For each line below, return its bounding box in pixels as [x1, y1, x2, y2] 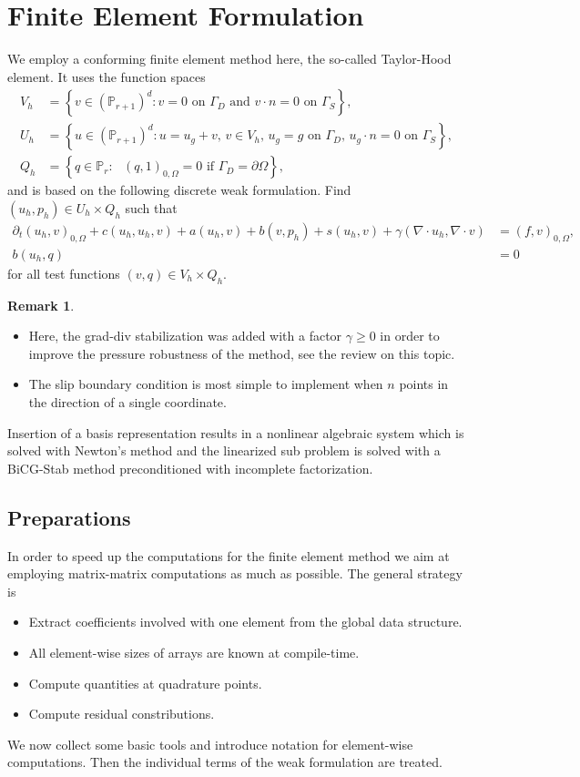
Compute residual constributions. [28, 704, 215, 723]
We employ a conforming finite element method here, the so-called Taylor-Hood [7, 49, 452, 68]
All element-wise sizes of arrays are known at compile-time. [28, 642, 360, 661]
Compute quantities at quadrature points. [28, 673, 262, 692]
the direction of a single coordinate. [28, 393, 227, 412]
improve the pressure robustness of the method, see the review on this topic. [28, 343, 455, 363]
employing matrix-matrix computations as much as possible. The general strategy [7, 564, 463, 583]
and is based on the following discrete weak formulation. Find [7, 180, 351, 199]
